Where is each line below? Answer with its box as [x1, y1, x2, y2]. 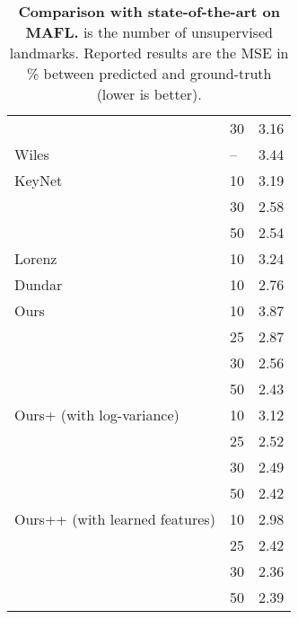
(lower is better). [96, 84, 202, 104]
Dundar [14, 274, 63, 295]
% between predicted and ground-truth [26, 63, 272, 84]
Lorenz [14, 248, 57, 269]
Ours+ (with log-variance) [14, 404, 180, 425]
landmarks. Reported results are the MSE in [9, 42, 289, 63]
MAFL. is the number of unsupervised [25, 22, 273, 42]
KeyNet [14, 170, 63, 190]
